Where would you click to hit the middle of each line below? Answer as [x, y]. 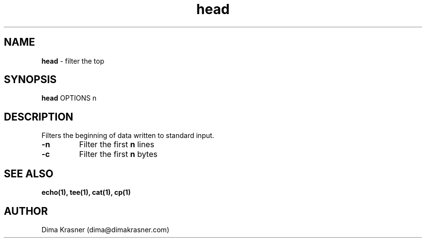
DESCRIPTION [39, 117]
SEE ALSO [29, 173]
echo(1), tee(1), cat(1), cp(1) [86, 192]
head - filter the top [73, 61]
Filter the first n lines [117, 145]
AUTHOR [26, 211]
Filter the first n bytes [118, 154]
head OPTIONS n [69, 98]
